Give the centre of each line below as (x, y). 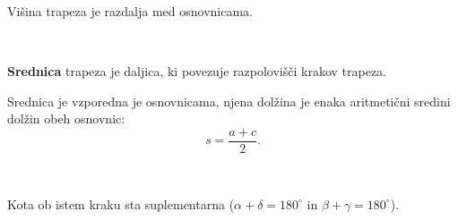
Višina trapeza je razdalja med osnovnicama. (130, 11)
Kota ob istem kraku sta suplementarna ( (121, 203)
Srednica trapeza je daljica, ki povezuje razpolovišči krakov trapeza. (197, 71)
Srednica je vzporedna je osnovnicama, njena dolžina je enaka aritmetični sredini (229, 101)
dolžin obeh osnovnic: (66, 118)
